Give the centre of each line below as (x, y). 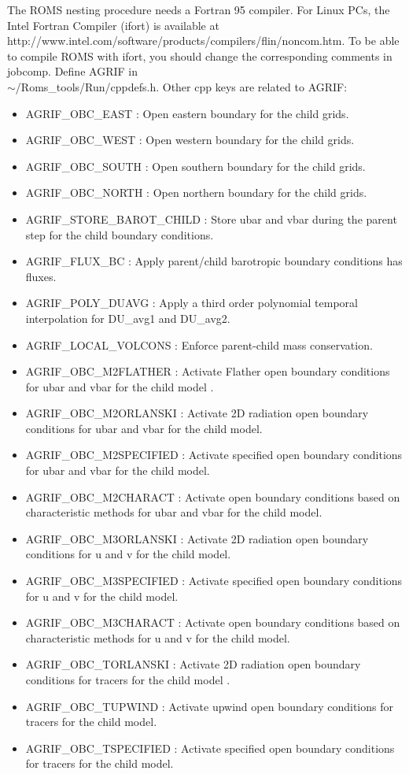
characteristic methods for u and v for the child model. (158, 637)
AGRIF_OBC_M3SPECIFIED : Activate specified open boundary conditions (214, 581)
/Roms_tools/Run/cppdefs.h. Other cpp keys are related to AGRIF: (181, 86)
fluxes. (41, 276)
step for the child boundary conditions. (120, 234)
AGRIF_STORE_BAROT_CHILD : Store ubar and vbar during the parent (211, 218)
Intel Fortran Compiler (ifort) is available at (113, 25)
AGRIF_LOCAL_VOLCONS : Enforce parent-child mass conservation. (199, 344)
